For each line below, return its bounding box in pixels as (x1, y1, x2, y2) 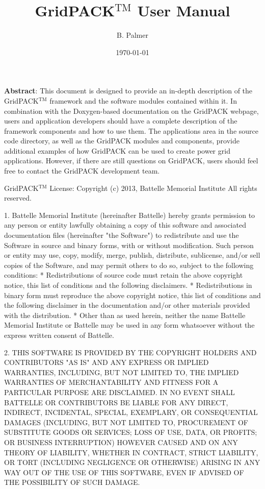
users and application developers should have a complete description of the (4, 115, 237, 126)
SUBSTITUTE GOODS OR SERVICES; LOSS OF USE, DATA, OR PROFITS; (4, 427, 257, 437)
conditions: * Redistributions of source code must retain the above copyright (4, 270, 243, 280)
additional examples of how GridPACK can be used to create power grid (4, 145, 230, 156)
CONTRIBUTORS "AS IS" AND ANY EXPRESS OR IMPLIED (4, 357, 209, 368)
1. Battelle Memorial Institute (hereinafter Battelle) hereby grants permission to (4, 209, 255, 220)
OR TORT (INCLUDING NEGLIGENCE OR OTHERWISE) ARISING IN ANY (4, 457, 260, 468)
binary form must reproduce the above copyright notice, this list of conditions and (4, 289, 261, 300)
